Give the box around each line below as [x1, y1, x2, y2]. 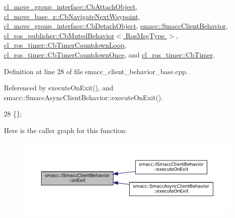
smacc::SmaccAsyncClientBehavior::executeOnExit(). [4, 92, 163, 102]
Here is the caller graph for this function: [4, 125, 127, 135]
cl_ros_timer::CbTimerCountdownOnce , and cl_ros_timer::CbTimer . [4, 49, 215, 59]
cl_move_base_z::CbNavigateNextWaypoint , [4, 11, 141, 21]
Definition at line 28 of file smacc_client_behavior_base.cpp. [4, 66, 188, 76]
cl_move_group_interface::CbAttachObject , [4, 1, 138, 11]
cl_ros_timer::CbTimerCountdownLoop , [4, 40, 126, 50]
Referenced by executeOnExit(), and [4, 82, 114, 93]
